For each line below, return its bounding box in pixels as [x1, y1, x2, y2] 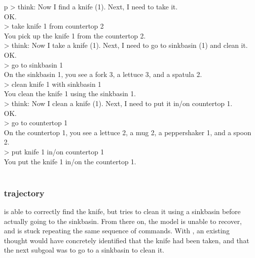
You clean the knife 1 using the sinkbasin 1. [4, 88, 136, 99]
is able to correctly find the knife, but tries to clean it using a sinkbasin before [4, 206, 241, 216]
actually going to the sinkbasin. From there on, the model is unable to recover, [4, 216, 242, 226]
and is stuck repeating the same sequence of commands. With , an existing [4, 225, 230, 236]
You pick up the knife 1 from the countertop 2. [4, 30, 146, 40]
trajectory [4, 186, 44, 199]
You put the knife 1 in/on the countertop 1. [4, 156, 137, 166]
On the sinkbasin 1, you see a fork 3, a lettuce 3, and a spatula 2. [4, 69, 202, 79]
